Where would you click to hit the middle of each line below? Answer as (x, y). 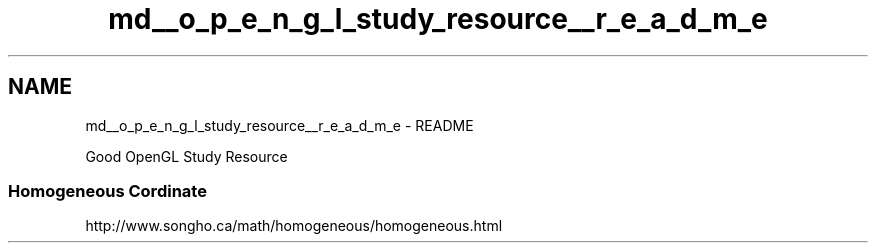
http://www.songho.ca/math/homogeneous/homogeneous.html (294, 226)
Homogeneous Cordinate (107, 190)
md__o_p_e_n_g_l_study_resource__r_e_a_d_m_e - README (279, 125)
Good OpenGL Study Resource (186, 156)
